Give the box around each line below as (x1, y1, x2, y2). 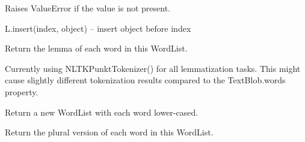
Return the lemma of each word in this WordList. (5, 42, 188, 55)
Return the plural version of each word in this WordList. (5, 126, 214, 138)
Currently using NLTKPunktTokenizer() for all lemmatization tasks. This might (5, 62, 301, 74)
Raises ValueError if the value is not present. (5, 2, 171, 14)
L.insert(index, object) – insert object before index (5, 22, 191, 34)
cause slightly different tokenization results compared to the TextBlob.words (5, 74, 286, 86)
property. (5, 85, 39, 98)
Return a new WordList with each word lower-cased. (5, 105, 199, 118)
